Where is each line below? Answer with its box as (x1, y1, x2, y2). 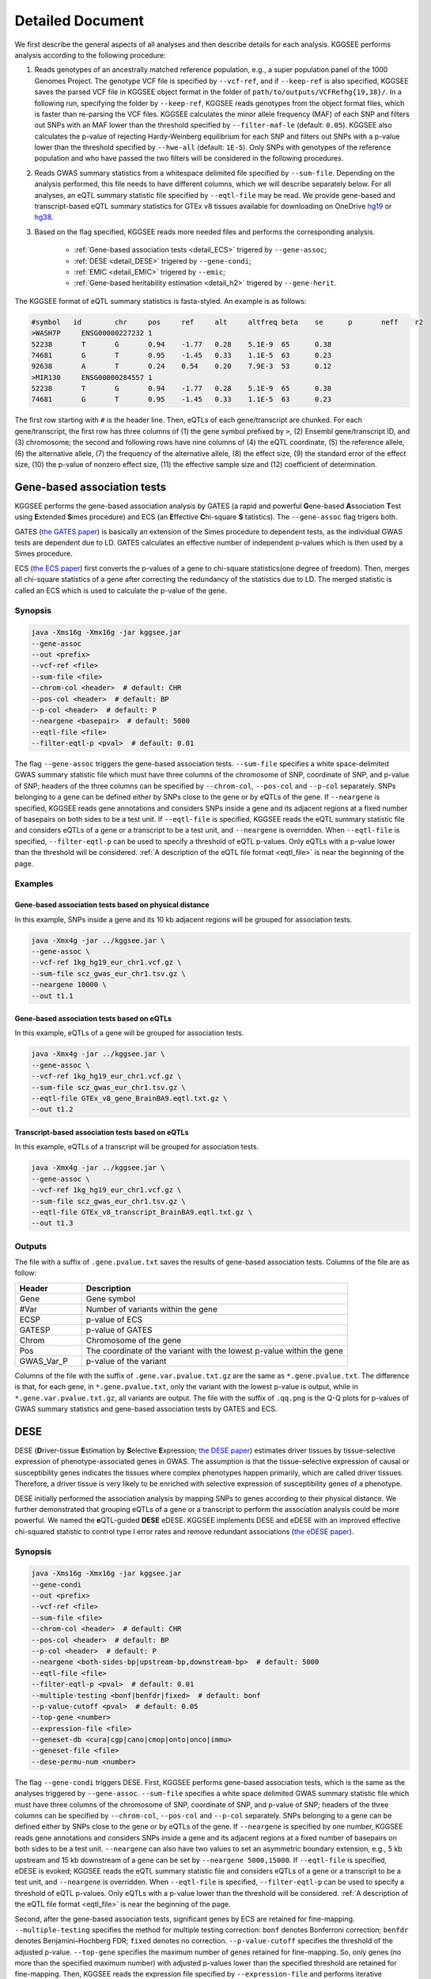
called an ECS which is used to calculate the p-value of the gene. (14, 586, 227, 595)
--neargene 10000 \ (31, 980, 107, 989)
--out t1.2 (31, 1105, 74, 1114)
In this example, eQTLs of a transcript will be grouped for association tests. (14, 1142, 259, 1152)
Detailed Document (14, 12, 144, 29)
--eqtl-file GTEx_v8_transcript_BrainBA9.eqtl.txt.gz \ (31, 1207, 253, 1217)
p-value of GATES (85, 1324, 153, 1335)
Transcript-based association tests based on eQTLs (14, 1128, 189, 1138)
